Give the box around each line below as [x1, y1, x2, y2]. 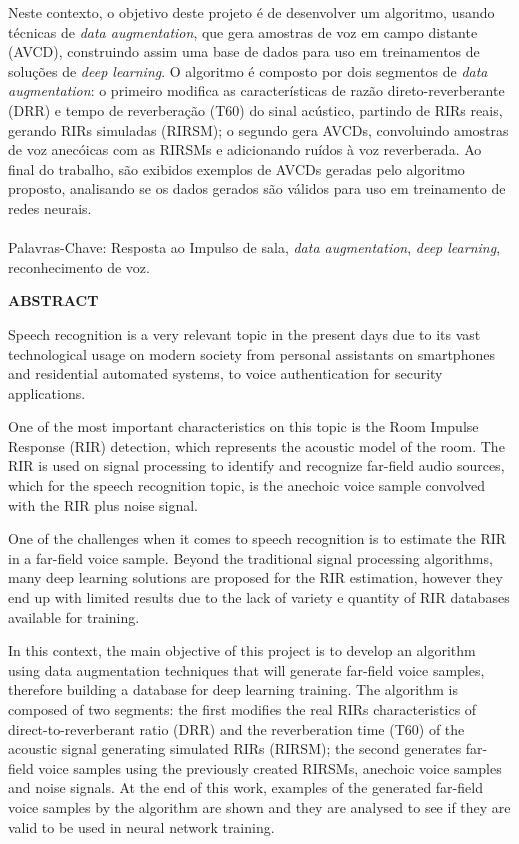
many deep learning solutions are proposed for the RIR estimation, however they [8, 567, 503, 588]
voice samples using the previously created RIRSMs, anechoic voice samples [38, 757, 502, 778]
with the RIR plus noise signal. [8, 494, 199, 515]
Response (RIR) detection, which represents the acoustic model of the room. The [8, 435, 505, 456]
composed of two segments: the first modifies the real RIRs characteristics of [8, 699, 477, 719]
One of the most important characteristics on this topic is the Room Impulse [8, 416, 479, 437]
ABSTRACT [8, 290, 99, 311]
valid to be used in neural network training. [8, 816, 275, 837]
